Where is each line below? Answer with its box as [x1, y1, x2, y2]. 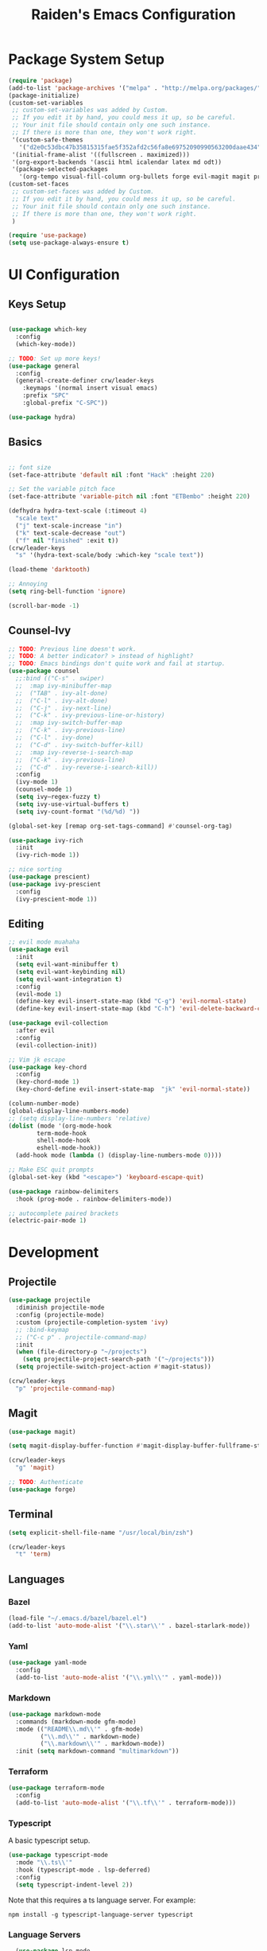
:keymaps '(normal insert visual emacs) [22, 384, 158, 392]
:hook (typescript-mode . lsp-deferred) [15, 1866, 151, 1875]
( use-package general [8, 362, 80, 370]
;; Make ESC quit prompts [8, 1166, 94, 1174]
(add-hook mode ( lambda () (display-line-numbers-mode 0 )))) [15, 1151, 222, 1159]
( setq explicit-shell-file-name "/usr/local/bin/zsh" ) [8, 1528, 194, 1536]
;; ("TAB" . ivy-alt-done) [15, 689, 109, 697]
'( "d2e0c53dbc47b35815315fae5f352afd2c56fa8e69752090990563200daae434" [18, 143, 261, 151]
